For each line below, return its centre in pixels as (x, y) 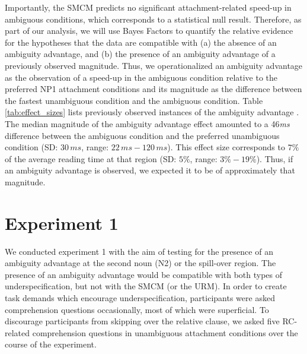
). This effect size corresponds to (226, 147)
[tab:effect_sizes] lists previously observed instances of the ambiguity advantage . (152, 112)
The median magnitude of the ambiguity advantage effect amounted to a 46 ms (147, 123)
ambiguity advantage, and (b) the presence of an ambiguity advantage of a (140, 54)
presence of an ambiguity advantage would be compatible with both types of (144, 274)
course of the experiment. (51, 344)
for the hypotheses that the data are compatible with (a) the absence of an (141, 42)
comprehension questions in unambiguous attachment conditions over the (165, 332)
